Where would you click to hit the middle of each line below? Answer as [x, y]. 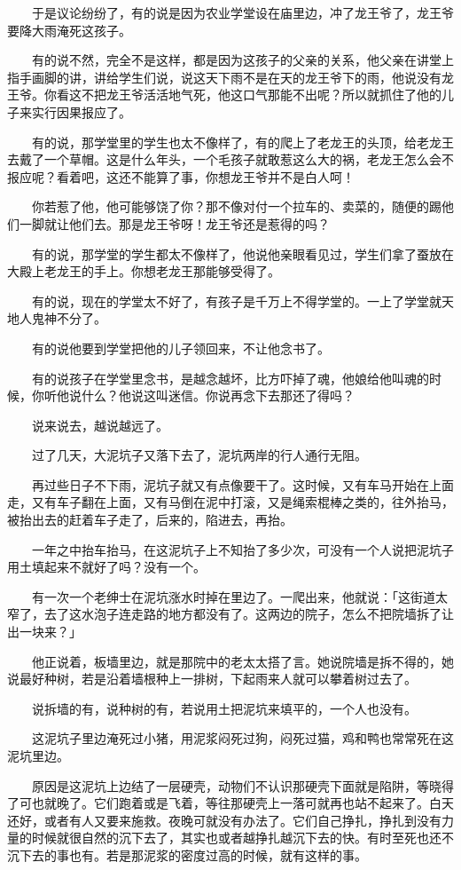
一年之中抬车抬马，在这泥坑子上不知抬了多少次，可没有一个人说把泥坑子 [242, 549]
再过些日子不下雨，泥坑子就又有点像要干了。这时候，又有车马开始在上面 [242, 484]
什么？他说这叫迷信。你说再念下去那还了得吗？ [218, 395]
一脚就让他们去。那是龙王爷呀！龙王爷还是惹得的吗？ [174, 223]
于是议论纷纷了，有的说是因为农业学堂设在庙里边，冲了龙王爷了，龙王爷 [242, 12]
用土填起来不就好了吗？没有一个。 [106, 567]
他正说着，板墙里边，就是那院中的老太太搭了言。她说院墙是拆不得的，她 [242, 661]
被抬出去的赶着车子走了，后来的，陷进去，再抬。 [150, 520]
